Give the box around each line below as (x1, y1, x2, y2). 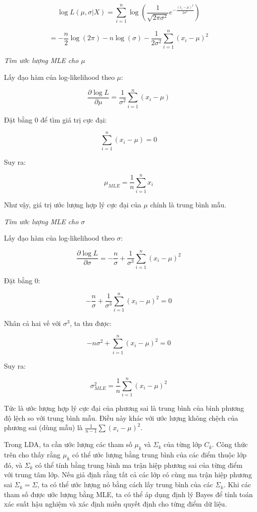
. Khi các (223, 479, 251, 490)
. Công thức (212, 439, 248, 449)
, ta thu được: (70, 318, 112, 328)
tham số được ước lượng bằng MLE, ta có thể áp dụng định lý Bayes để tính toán (4, 489, 253, 499)
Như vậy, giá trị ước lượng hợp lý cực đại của (4, 199, 142, 210)
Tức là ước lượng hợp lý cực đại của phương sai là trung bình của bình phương (4, 403, 244, 413)
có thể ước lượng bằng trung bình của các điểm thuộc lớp (72, 449, 247, 460)
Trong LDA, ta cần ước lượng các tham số (4, 439, 133, 449)
